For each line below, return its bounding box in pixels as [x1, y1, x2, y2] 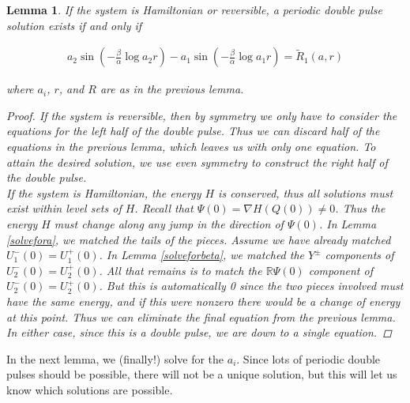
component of [308, 262, 373, 278]
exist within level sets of [6, 200, 122, 217]
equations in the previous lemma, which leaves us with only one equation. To [6, 138, 376, 154]
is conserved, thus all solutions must [218, 184, 393, 201]
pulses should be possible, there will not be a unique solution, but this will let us [6, 366, 397, 382]
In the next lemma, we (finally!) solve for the [6, 350, 224, 367]
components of [325, 247, 394, 263]
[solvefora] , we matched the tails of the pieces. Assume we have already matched [6, 231, 391, 247]
